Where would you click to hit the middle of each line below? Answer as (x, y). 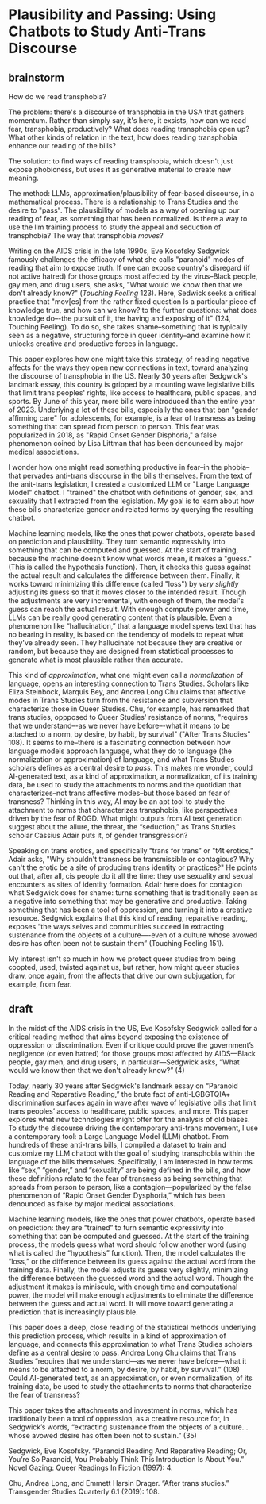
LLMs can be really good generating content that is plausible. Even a (120, 617)
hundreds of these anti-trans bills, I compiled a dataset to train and (117, 1144)
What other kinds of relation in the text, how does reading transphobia (123, 137)
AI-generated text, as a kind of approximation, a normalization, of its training (133, 776)
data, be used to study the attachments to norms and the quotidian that (125, 785)
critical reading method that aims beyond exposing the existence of (118, 1037)
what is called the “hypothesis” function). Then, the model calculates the (127, 1252)
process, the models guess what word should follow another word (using (127, 1244)
